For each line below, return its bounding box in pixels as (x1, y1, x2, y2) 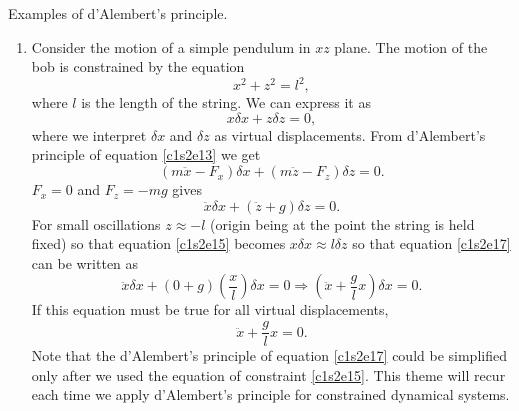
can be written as (31, 252, 139, 273)
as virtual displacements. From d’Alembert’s (214, 124, 486, 145)
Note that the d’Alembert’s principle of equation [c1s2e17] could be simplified (31, 345, 507, 366)
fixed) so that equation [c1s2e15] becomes (31, 233, 286, 254)
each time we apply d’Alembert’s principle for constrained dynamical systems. (31, 384, 510, 405)
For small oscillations (31, 213, 161, 234)
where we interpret (31, 124, 147, 145)
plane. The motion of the (334, 36, 488, 57)
